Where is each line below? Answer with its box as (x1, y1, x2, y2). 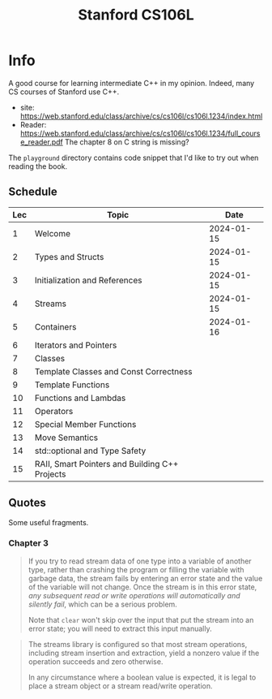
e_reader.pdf (19, 136, 63, 147)
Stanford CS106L (78, 6, 194, 24)
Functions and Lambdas (35, 392, 126, 403)
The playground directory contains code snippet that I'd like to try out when (8, 153, 259, 162)
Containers (35, 321, 77, 332)
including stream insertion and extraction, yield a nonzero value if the (28, 648, 260, 658)
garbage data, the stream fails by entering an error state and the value (28, 573, 263, 583)
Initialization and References (35, 274, 142, 286)
